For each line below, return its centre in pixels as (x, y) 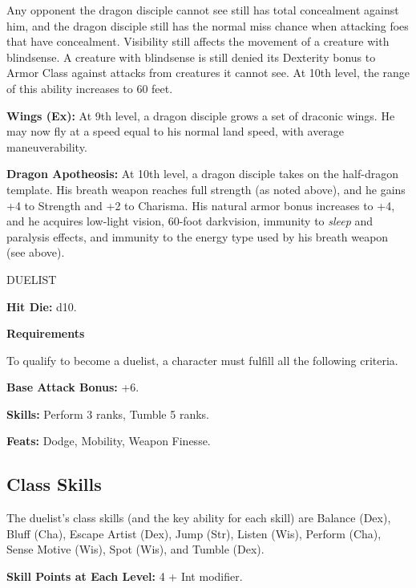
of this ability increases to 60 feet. (90, 88)
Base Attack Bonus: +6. (73, 387)
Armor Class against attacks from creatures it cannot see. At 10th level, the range (208, 73)
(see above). (36, 252)
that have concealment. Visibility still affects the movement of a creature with (198, 41)
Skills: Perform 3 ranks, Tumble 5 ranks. (108, 414)
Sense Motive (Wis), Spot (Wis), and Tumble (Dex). (135, 549)
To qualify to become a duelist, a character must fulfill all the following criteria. (202, 360)
